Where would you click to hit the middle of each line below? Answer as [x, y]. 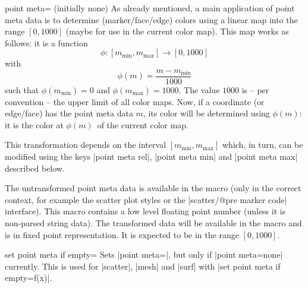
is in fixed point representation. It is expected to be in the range [122, 234]
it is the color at [34, 124]
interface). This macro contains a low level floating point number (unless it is [145, 211]
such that [22, 90]
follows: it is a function [46, 42]
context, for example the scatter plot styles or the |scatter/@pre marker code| [146, 199]
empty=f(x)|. [29, 278]
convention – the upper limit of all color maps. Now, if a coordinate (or [135, 101]
